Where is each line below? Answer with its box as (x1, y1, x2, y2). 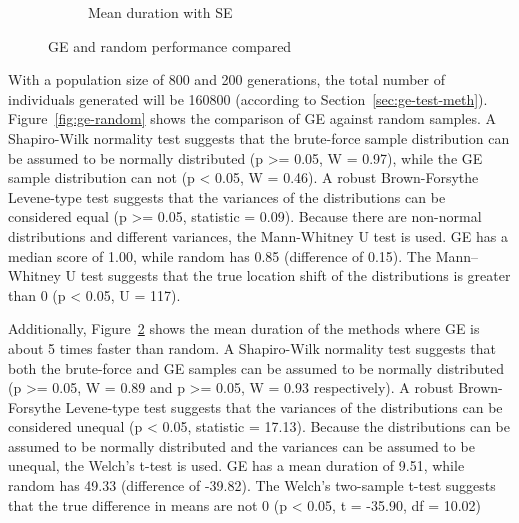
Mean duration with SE (88, 2, 233, 22)
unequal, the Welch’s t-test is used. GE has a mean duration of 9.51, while (8, 455, 465, 476)
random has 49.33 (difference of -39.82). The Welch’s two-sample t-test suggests (8, 475, 496, 496)
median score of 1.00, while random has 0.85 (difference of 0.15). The (8, 245, 431, 266)
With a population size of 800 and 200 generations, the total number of (8, 69, 445, 90)
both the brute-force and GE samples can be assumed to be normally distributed (8, 357, 504, 378)
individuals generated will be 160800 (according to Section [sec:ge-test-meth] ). (8, 88, 488, 109)
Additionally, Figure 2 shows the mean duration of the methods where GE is (8, 318, 480, 339)
